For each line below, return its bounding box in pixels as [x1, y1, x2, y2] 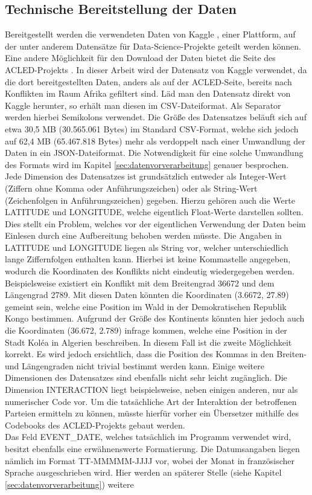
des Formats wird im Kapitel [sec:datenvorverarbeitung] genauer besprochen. [5, 158, 289, 170]
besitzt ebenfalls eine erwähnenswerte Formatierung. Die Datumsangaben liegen [5, 442, 300, 455]
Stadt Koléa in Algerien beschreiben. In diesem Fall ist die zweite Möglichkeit [5, 335, 292, 348]
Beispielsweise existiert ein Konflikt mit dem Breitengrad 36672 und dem [5, 276, 275, 289]
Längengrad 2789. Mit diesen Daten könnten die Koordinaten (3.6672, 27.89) [5, 288, 289, 301]
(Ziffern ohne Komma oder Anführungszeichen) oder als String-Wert [5, 181, 258, 194]
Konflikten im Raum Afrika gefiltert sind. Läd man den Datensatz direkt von [5, 87, 291, 100]
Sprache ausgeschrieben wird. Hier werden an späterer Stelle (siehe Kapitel [5, 466, 282, 479]
